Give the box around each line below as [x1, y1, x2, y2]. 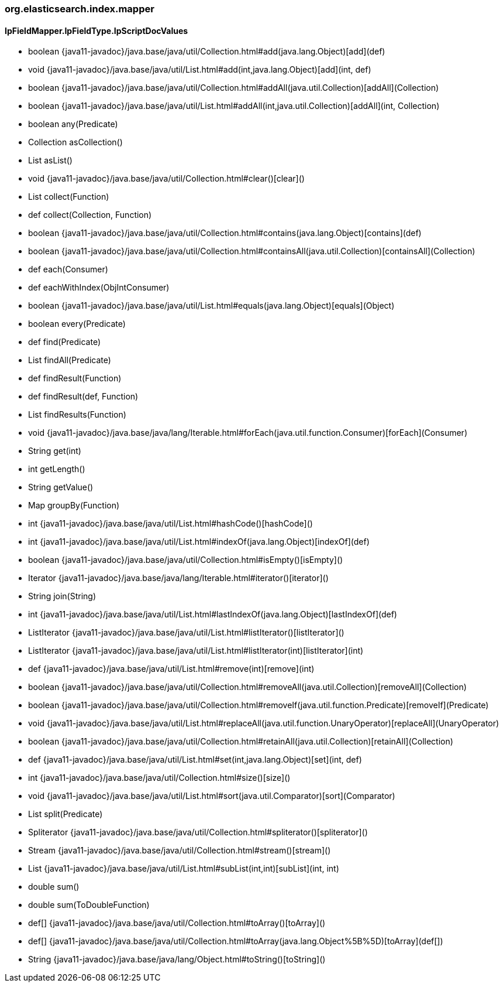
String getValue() [28, 482, 94, 493]
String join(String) [28, 591, 97, 602]
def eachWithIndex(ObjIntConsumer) [28, 282, 170, 293]
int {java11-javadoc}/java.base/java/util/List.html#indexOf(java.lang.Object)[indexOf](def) [28, 537, 370, 547]
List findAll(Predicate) [28, 355, 111, 366]
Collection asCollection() [28, 137, 123, 148]
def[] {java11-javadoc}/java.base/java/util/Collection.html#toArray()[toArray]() [28, 918, 326, 928]
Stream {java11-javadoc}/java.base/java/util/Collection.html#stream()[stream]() [28, 845, 331, 856]
